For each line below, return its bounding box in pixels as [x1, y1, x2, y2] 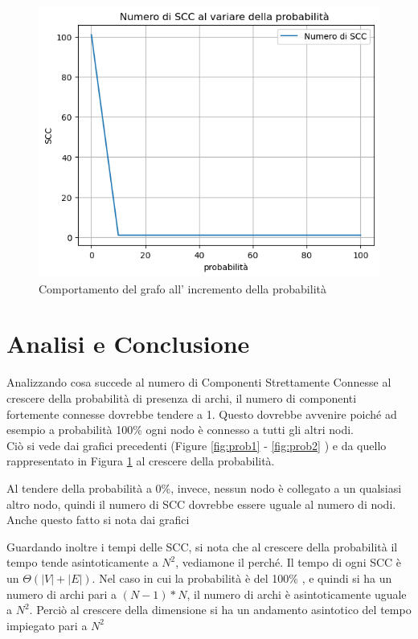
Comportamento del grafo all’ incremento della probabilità [39, 280, 326, 297]
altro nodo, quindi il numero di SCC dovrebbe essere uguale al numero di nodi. [6, 495, 396, 512]
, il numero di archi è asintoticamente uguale [186, 585, 407, 602]
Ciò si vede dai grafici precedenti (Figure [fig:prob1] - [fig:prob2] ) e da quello [6, 436, 387, 453]
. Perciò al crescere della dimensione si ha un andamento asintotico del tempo [29, 601, 412, 618]
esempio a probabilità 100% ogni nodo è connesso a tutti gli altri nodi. [6, 421, 354, 438]
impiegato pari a [6, 616, 88, 633]
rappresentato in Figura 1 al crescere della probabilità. [6, 453, 275, 469]
